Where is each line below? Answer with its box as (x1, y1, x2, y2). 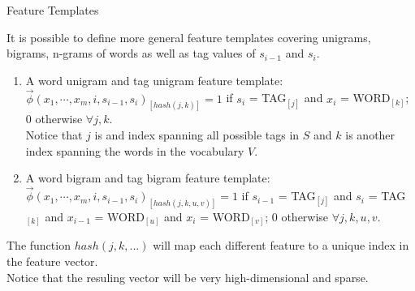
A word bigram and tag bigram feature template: (25, 169, 270, 186)
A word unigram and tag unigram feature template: (25, 71, 283, 88)
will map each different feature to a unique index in (153, 237, 409, 254)
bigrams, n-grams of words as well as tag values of (6, 45, 256, 62)
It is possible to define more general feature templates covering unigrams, (6, 28, 371, 45)
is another (345, 126, 396, 143)
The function (6, 237, 71, 254)
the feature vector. (6, 253, 98, 270)
